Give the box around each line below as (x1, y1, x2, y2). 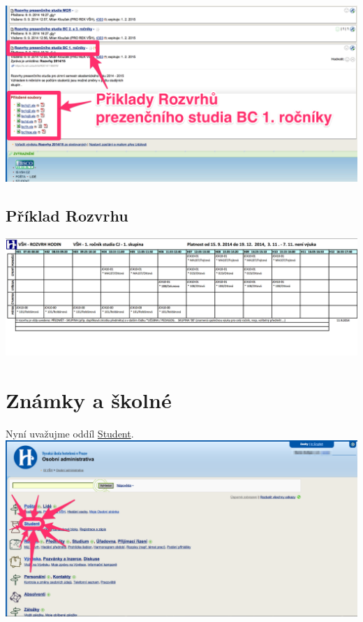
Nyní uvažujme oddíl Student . (6, 426, 134, 440)
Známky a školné (6, 385, 172, 414)
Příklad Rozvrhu (6, 204, 128, 226)
